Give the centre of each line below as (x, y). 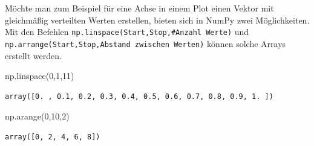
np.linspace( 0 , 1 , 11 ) (40, 76)
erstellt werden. (33, 55)
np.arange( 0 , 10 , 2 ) (37, 116)
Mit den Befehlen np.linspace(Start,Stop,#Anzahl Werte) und (127, 32)
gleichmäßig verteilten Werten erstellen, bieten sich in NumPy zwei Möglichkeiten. (157, 20)
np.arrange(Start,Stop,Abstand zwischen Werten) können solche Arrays (146, 43)
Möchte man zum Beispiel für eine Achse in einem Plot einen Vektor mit (139, 8)
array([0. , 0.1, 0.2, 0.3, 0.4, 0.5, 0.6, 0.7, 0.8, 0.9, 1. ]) (139, 96)
